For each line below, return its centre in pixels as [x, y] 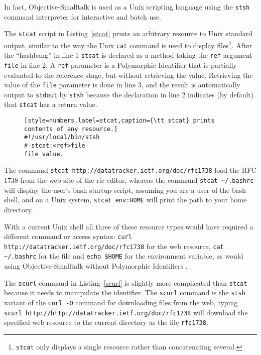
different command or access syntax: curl [68, 236]
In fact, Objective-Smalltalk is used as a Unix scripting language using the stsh [127, 7]
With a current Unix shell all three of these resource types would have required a [129, 226]
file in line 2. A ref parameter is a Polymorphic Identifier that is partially [120, 65]
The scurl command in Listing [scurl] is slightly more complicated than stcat [126, 282]
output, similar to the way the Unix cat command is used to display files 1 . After [128, 44]
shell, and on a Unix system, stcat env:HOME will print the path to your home [125, 200]
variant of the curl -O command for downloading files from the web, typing [121, 302]
